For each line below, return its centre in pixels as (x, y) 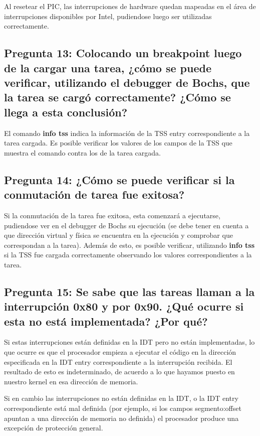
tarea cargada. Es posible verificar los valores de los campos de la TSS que (118, 143)
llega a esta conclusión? (66, 112)
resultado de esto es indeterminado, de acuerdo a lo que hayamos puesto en (119, 372)
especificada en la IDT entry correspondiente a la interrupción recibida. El (118, 361)
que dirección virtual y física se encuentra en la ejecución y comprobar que (118, 235)
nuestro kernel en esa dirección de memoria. (71, 381)
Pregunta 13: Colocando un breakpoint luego (123, 53)
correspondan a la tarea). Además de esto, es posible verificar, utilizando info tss (129, 245)
